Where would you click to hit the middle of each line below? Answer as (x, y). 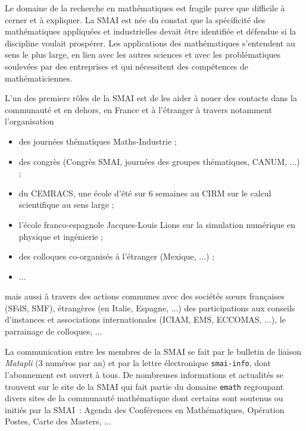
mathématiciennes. (39, 78)
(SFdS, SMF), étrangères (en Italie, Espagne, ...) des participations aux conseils (150, 307)
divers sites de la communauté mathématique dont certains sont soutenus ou (144, 398)
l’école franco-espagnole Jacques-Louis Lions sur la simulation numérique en (157, 224)
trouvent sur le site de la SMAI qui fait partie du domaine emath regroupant (144, 386)
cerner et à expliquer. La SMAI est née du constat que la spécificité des (135, 19)
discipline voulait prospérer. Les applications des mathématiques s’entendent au (150, 43)
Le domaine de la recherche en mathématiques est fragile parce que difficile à (145, 8)
